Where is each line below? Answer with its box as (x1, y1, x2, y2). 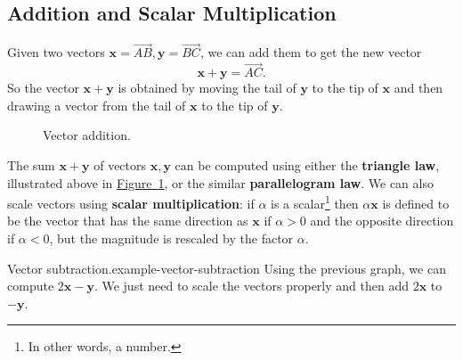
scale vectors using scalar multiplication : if (7, 193, 255, 212)
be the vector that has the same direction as (7, 211, 248, 230)
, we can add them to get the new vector (199, 43, 422, 62)
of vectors (93, 156, 147, 175)
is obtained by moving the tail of (118, 78, 296, 97)
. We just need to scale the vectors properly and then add (93, 276, 409, 295)
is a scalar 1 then (271, 192, 359, 212)
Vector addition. (43, 126, 131, 144)
